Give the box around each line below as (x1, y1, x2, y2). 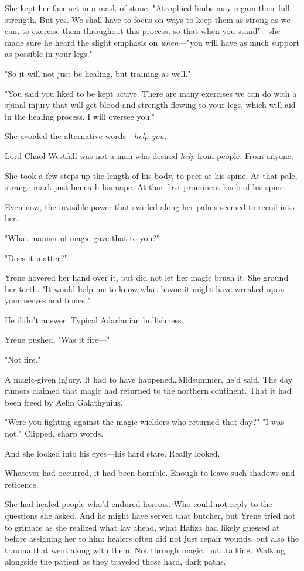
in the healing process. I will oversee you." (5, 110, 155, 122)
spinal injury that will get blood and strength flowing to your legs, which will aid (5, 99, 296, 111)
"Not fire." (5, 353, 41, 366)
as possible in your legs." (5, 48, 93, 60)
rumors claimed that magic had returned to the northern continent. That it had (5, 384, 292, 397)
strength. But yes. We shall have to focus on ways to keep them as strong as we (5, 13, 291, 25)
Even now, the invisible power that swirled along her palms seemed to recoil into (5, 200, 295, 212)
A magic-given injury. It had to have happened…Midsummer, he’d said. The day (5, 373, 293, 385)
